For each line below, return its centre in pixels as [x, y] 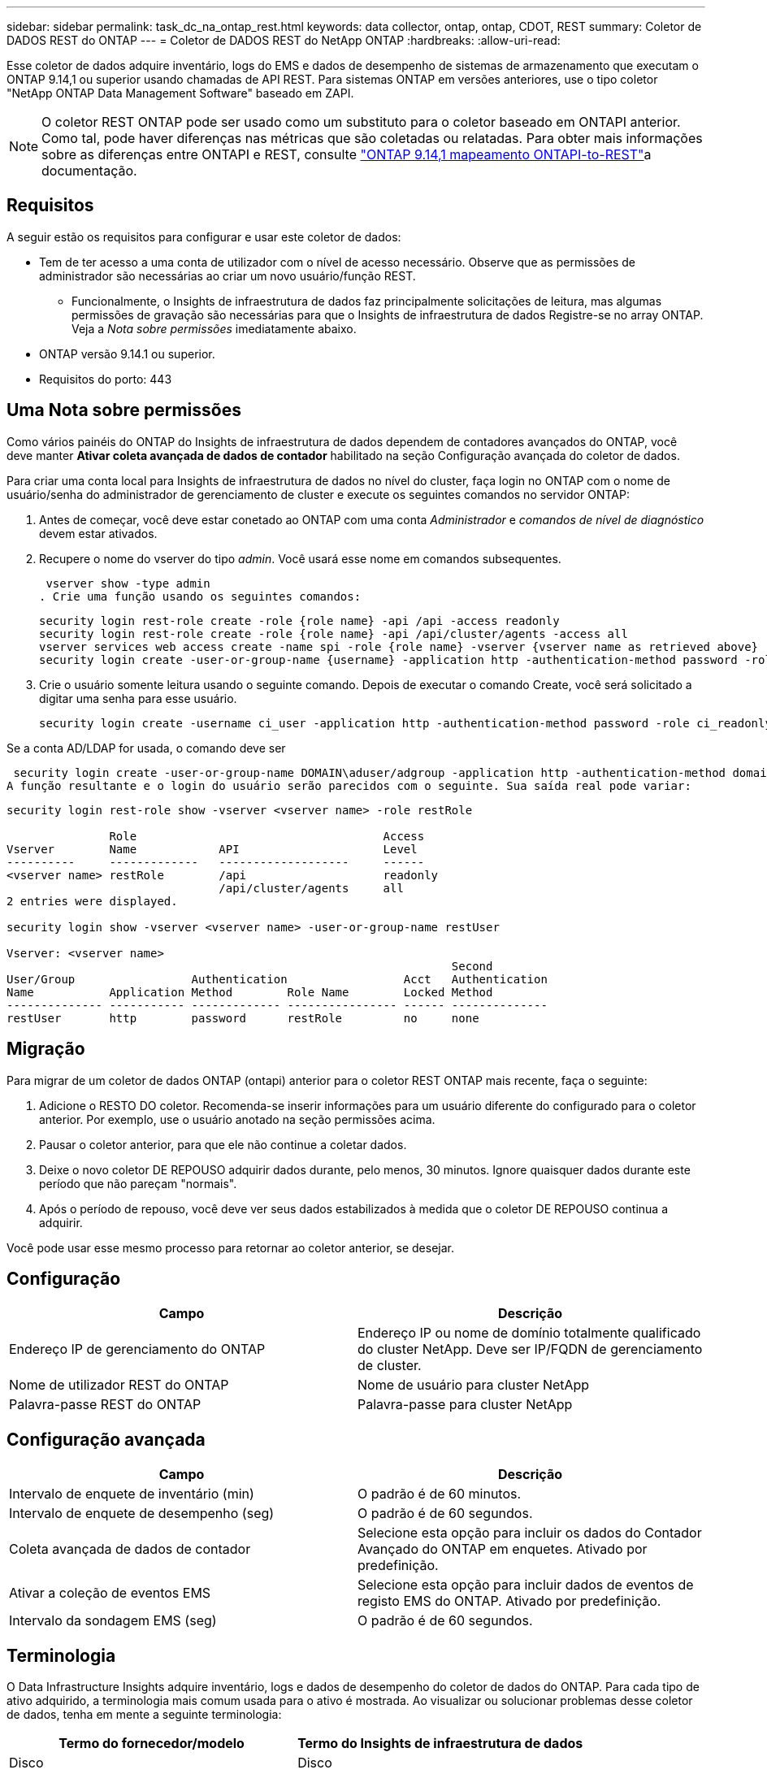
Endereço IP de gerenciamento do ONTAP [137, 1349]
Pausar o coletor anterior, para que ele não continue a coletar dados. [223, 1144]
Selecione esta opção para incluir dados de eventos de [526, 1585]
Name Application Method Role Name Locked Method [250, 992]
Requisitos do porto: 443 [106, 379]
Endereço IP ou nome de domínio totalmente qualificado [529, 1333]
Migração [46, 1049]
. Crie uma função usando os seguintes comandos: [200, 596]
